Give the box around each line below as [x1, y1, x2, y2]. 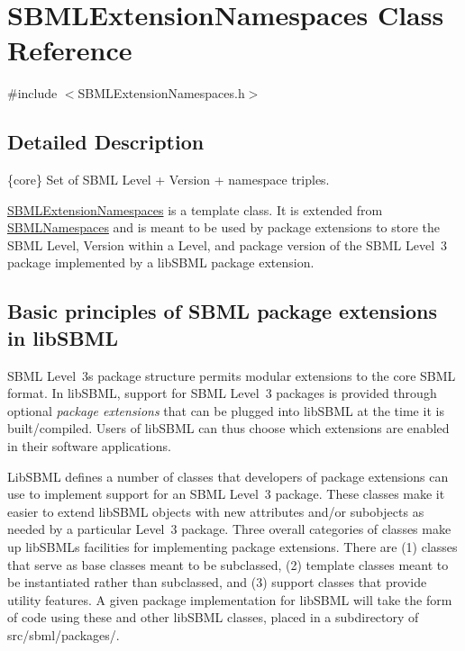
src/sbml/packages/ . [7, 625, 120, 644]
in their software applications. [7, 437, 171, 456]
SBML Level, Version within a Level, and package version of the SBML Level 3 [7, 235, 448, 254]
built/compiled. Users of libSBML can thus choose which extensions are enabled [7, 419, 450, 438]
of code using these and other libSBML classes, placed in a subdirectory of [7, 608, 419, 627]
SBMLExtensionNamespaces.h [77, 84, 245, 103]
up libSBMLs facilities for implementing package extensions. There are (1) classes [7, 538, 458, 556]
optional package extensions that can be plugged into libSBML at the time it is [7, 401, 444, 420]
